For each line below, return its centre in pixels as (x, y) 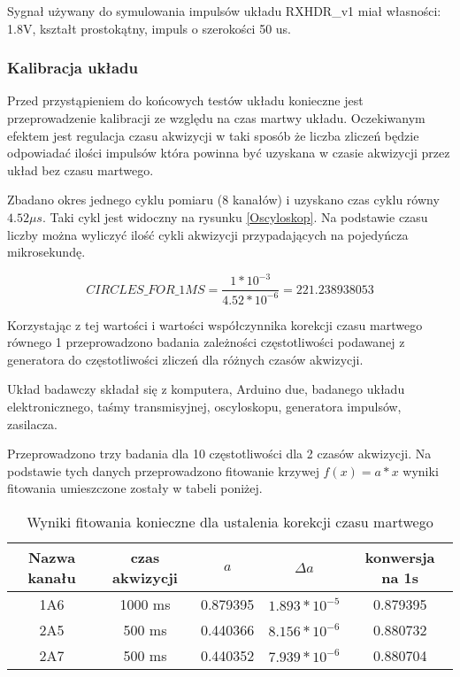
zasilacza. (32, 423)
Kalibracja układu (73, 68)
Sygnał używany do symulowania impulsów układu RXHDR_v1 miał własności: (224, 11)
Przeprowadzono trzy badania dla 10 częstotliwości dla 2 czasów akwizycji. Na (219, 454)
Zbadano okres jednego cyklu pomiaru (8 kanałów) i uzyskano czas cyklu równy (223, 200)
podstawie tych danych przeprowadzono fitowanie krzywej (163, 470)
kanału (52, 577)
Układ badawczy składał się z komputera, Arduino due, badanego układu (206, 389)
